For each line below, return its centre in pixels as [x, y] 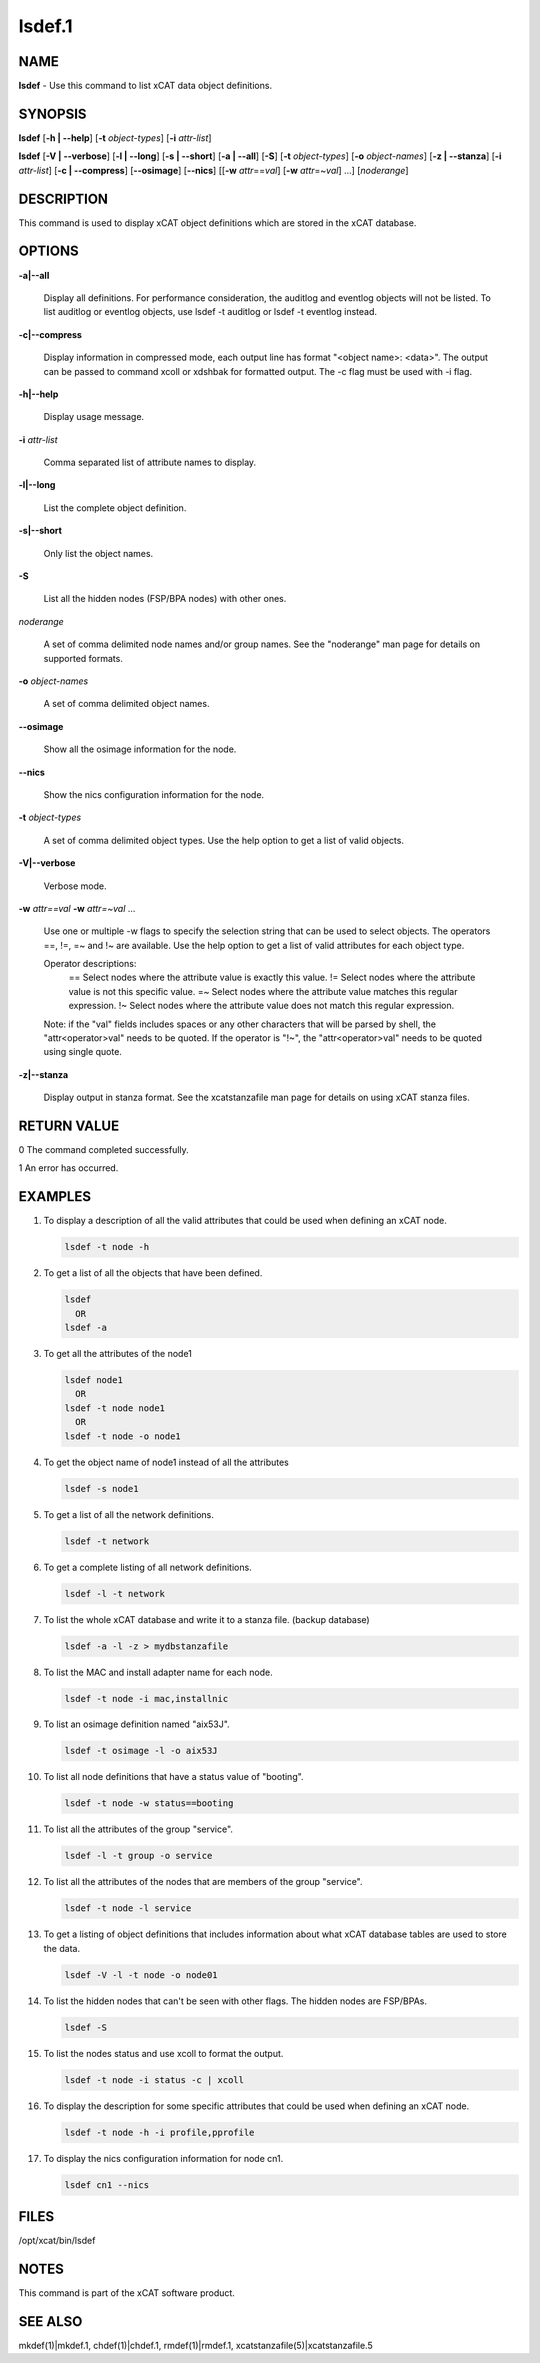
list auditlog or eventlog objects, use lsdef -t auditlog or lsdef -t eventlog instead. [210, 312]
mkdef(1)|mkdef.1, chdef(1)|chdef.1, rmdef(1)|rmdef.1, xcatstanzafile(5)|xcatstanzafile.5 [196, 2345]
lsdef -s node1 [101, 1488]
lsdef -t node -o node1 [123, 1436]
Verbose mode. [75, 886]
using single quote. [82, 1052]
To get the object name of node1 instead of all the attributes [166, 1462]
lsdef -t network [107, 1541]
